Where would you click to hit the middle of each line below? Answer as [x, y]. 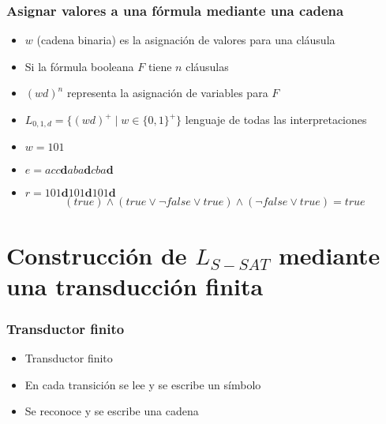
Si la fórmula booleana [79, 66]
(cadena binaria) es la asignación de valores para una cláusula [186, 40]
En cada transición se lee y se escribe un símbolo [143, 384]
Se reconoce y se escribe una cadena [112, 411]
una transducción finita [135, 285]
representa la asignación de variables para [167, 93]
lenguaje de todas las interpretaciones [276, 119]
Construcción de [97, 255]
